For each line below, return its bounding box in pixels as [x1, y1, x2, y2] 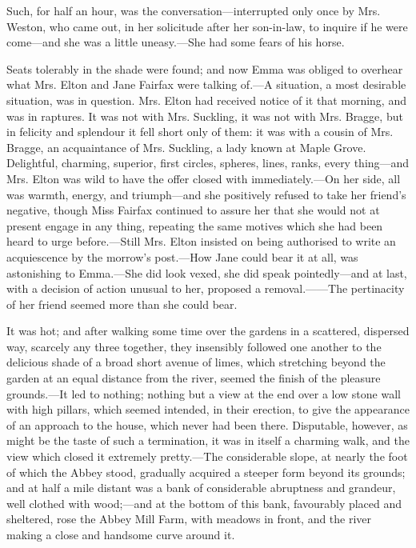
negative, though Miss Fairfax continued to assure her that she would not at [6, 202, 380, 218]
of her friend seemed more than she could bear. [6, 295, 238, 312]
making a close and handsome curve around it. [6, 526, 235, 542]
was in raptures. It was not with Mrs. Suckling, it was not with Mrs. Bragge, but [6, 107, 403, 124]
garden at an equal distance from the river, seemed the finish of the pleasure [6, 370, 381, 386]
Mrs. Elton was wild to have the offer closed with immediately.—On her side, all [6, 170, 401, 186]
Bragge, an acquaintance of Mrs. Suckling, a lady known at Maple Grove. [6, 138, 366, 155]
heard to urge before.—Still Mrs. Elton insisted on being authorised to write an [6, 233, 396, 250]
